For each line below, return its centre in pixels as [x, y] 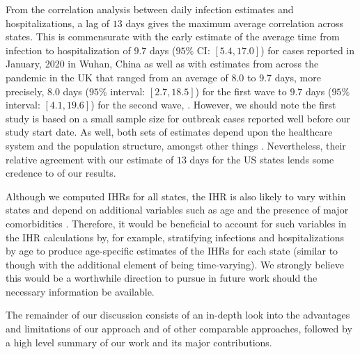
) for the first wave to [241, 91]
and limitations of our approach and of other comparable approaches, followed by [179, 329]
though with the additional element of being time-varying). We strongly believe [175, 264]
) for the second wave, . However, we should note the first [213, 105]
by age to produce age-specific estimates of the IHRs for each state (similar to [172, 251]
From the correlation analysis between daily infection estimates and [150, 9]
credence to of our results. [61, 173]
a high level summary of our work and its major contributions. [139, 342]
